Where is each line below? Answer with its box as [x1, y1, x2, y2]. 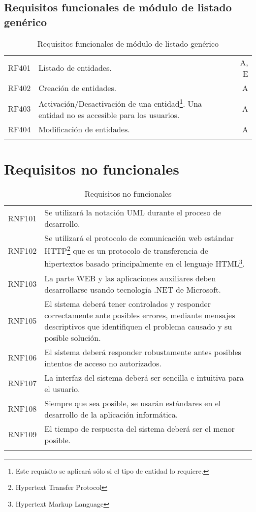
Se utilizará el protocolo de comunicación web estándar [44, 232, 234, 244]
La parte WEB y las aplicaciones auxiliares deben [44, 272, 216, 284]
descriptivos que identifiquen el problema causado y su [44, 320, 232, 332]
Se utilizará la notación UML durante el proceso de [44, 207, 221, 218]
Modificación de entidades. [38, 123, 130, 135]
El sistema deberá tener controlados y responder [44, 298, 211, 309]
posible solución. [44, 331, 101, 343]
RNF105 [8, 315, 37, 327]
